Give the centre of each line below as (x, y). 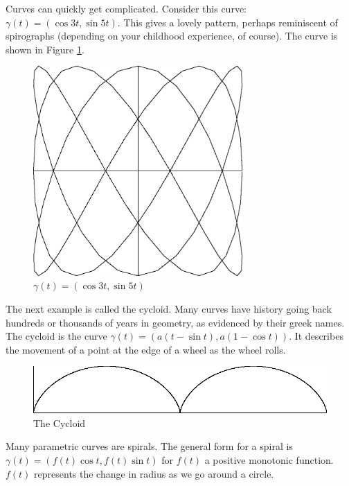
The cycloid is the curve (56, 336)
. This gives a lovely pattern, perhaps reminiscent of (227, 22)
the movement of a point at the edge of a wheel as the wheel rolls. (146, 349)
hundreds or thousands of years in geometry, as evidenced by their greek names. (175, 322)
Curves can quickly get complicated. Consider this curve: (126, 8)
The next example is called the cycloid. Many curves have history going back (169, 308)
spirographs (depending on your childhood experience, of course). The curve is (172, 36)
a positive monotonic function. (269, 459)
